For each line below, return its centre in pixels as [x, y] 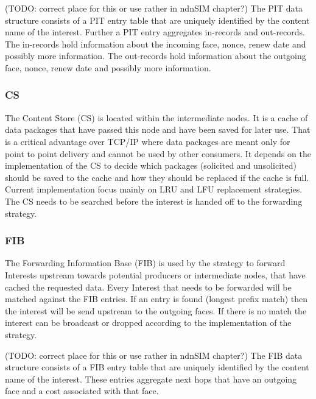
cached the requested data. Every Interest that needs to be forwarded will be [148, 287]
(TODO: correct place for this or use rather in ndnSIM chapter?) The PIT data [154, 8]
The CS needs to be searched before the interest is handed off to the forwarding [154, 201]
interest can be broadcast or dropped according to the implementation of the [148, 323]
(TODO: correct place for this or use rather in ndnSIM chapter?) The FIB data [154, 355]
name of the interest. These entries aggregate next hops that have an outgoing [151, 379]
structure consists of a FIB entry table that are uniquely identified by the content [157, 367]
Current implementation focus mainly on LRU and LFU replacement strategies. [154, 189]
